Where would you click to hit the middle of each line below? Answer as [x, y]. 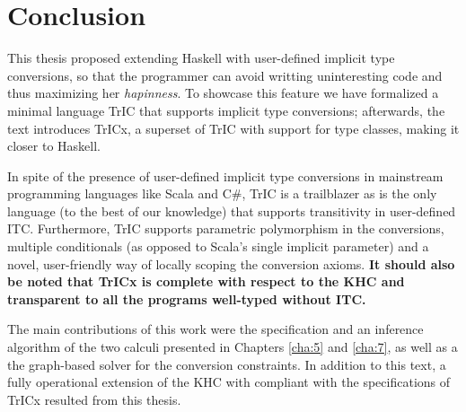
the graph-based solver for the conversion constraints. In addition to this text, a [227, 364]
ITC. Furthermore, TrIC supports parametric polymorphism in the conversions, [226, 228]
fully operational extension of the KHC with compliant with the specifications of [229, 382]
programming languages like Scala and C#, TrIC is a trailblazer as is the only [222, 193]
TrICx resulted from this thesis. [94, 399]
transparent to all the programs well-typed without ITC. [187, 298]
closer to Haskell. [54, 146]
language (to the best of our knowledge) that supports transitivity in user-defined [232, 210]
